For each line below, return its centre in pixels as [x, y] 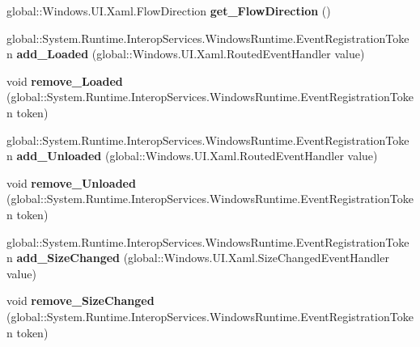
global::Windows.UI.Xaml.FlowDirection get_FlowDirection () [169, 11]
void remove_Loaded [65, 80]
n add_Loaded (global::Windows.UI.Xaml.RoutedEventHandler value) [186, 54]
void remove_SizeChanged [81, 300]
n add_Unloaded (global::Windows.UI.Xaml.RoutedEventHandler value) [192, 156]
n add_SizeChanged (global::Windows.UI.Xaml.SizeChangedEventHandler [198, 258]
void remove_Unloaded [71, 182]
